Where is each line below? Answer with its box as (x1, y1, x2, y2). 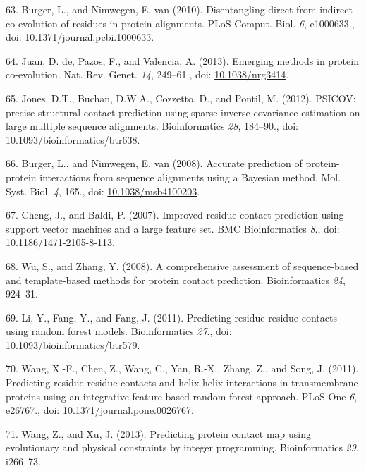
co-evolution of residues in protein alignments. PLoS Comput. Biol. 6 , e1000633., (6, 16, 355, 30)
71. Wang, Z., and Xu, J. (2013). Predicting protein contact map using (6, 426, 312, 441)
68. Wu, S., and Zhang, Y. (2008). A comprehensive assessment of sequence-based (6, 258, 359, 273)
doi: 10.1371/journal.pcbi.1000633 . (6, 30, 154, 44)
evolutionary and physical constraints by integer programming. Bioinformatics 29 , (6, 440, 359, 455)
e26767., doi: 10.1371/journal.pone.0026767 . (6, 403, 194, 417)
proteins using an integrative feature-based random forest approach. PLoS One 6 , (6, 389, 358, 403)
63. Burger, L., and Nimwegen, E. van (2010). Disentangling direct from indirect (6, 2, 353, 16)
